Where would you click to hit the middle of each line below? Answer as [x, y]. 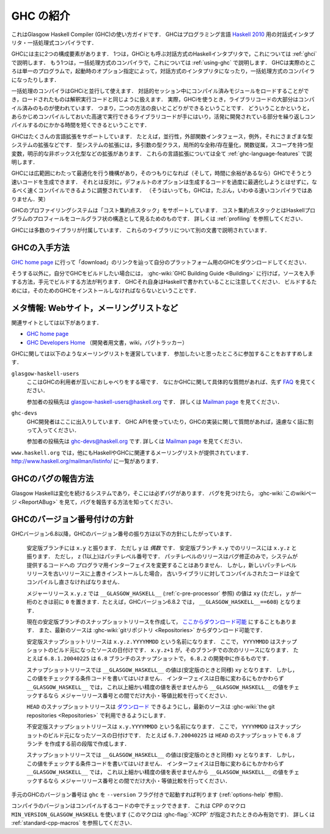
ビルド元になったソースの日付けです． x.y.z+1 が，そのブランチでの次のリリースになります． [172, 650]
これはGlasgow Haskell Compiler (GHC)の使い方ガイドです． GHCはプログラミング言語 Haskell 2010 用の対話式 [152, 34]
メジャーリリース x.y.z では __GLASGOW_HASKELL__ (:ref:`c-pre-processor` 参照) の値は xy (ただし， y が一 [164, 593]
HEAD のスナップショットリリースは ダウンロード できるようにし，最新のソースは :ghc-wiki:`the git [151, 707]
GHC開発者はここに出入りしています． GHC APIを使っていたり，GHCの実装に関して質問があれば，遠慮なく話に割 [170, 422]
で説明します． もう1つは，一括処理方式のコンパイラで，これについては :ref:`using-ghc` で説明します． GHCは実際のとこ [163, 62]
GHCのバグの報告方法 [53, 479]
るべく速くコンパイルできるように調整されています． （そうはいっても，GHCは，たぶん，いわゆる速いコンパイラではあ [162, 190]
